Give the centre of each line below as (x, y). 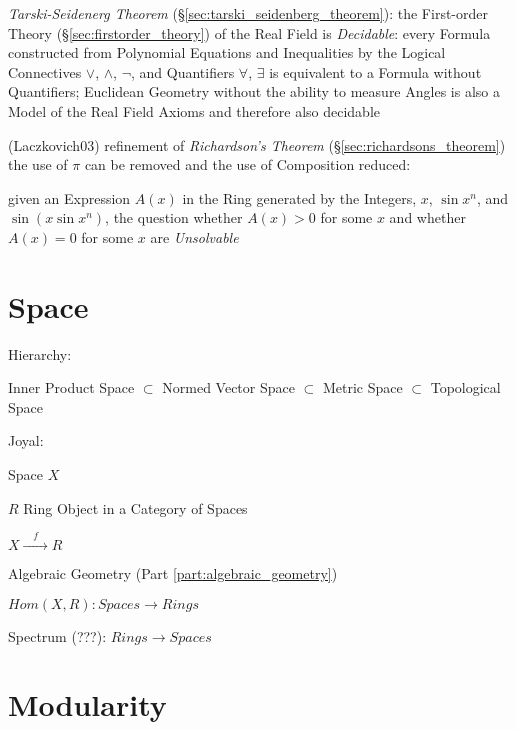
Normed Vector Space (228, 387)
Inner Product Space (71, 387)
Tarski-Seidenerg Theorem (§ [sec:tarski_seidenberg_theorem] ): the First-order (248, 13)
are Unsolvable (194, 236)
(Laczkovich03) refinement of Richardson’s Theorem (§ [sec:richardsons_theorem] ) (257, 144)
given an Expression (69, 197)
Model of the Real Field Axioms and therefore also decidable (194, 110)
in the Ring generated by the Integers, (299, 197)
